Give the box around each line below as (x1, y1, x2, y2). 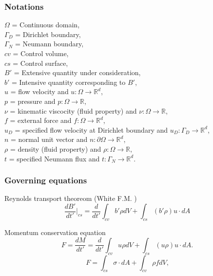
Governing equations (4, 174, 87, 186)
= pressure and (10, 96, 56, 106)
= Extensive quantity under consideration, (14, 67, 141, 78)
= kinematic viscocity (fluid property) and (10, 105, 137, 116)
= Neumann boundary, (15, 39, 84, 49)
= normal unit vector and (11, 134, 88, 144)
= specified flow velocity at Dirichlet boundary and (15, 124, 168, 135)
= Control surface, (13, 58, 68, 68)
